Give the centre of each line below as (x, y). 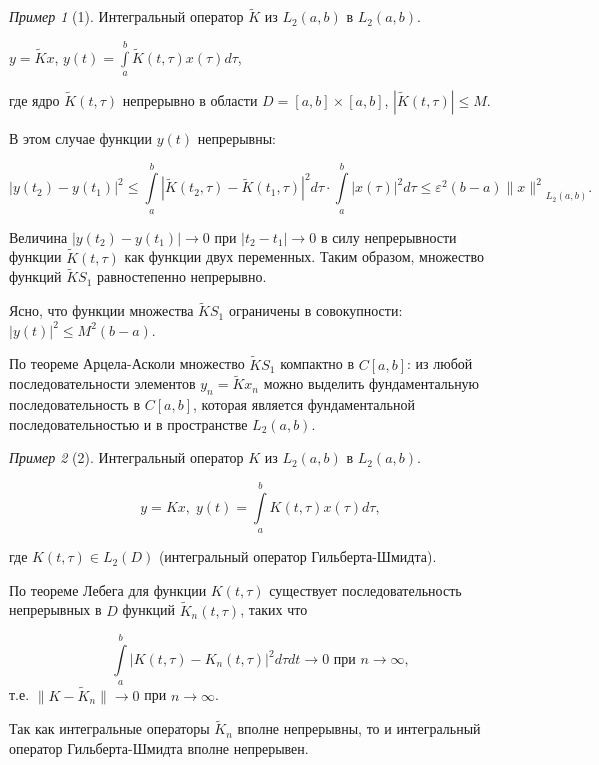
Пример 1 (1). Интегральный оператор (126, 16)
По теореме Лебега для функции (108, 589)
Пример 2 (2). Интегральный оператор (126, 457)
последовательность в (75, 404)
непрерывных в (55, 609)
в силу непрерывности (388, 236)
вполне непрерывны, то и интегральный (359, 728)
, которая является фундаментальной (304, 404)
